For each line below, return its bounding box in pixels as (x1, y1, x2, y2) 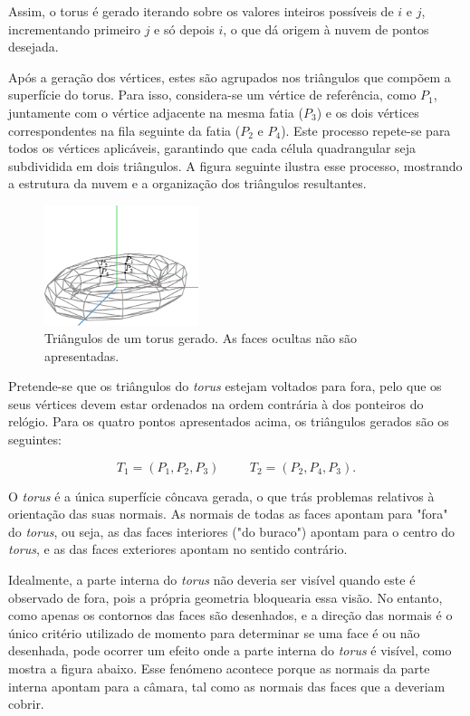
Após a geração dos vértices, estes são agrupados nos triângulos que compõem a (8, 67, 451, 86)
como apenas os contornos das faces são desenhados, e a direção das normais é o (8, 606, 453, 625)
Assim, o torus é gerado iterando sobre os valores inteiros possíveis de (8, 2, 394, 20)
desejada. (8, 37, 59, 56)
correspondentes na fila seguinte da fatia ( (8, 120, 241, 139)
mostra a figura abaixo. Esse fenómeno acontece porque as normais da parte (8, 659, 430, 678)
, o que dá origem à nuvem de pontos (223, 19, 429, 38)
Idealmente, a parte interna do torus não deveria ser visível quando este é (8, 570, 416, 589)
